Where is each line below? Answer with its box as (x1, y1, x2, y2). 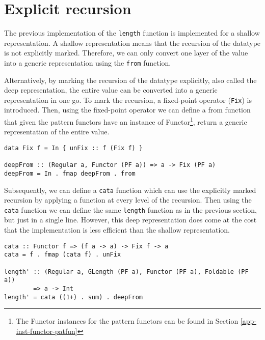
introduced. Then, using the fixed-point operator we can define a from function (4, 104, 251, 115)
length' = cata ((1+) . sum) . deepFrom (4, 293, 143, 301)
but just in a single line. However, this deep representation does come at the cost (4, 214, 257, 225)
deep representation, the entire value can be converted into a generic (4, 84, 218, 95)
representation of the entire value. (4, 126, 110, 137)
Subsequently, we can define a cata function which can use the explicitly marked (4, 184, 256, 195)
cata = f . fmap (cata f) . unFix (4, 251, 121, 259)
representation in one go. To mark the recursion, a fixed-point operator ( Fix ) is (4, 94, 252, 105)
